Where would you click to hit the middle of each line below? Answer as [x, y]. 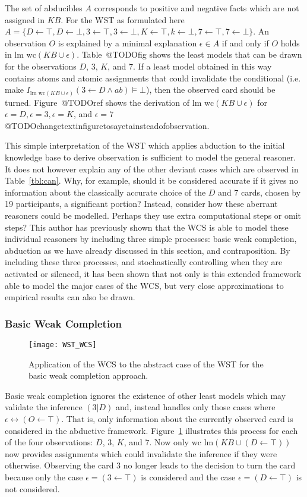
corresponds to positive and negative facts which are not [197, 8]
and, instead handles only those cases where [196, 407]
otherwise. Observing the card [59, 465]
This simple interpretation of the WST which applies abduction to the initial [145, 145]
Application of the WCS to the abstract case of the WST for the [146, 364]
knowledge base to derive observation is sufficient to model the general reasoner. [151, 157]
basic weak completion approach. [88, 375]
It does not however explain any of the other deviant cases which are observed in [152, 169]
